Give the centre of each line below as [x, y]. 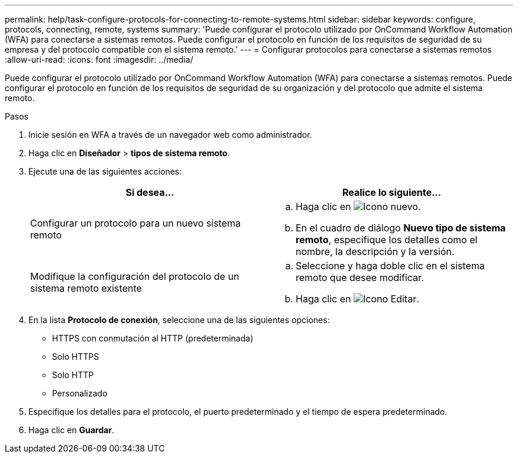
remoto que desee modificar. [360, 278]
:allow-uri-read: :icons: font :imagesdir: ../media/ [99, 59]
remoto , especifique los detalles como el [387, 240]
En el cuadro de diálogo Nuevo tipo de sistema [401, 228]
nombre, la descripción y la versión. [375, 251]
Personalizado [80, 393]
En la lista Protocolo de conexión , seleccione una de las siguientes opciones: [179, 320]
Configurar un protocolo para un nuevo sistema [136, 223]
